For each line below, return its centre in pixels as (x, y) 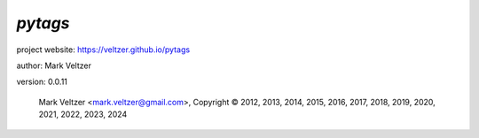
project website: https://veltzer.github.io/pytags (103, 50)
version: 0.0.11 (42, 82)
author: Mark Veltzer (54, 65)
